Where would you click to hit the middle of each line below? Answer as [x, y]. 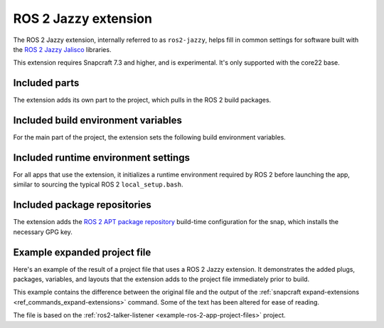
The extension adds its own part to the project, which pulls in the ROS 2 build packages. [142, 100]
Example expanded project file [82, 252]
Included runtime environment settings [101, 158]
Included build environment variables [98, 121]
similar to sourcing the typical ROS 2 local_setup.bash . [98, 184]
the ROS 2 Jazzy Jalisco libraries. [62, 49]
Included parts [46, 83]
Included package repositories [82, 205]
